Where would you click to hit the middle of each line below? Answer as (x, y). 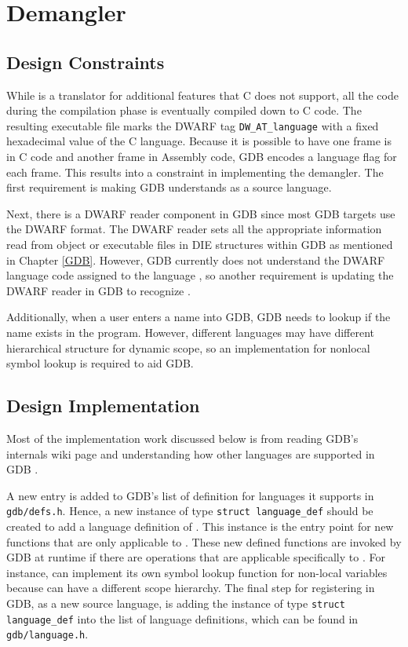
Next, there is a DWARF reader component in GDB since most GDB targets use (201, 213)
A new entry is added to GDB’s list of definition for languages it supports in (190, 495)
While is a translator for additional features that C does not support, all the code (202, 95)
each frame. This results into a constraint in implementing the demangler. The (195, 172)
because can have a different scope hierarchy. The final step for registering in (191, 588)
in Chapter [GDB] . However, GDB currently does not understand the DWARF (196, 260)
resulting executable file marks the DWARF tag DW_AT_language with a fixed (193, 125)
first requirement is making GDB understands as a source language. (169, 187)
